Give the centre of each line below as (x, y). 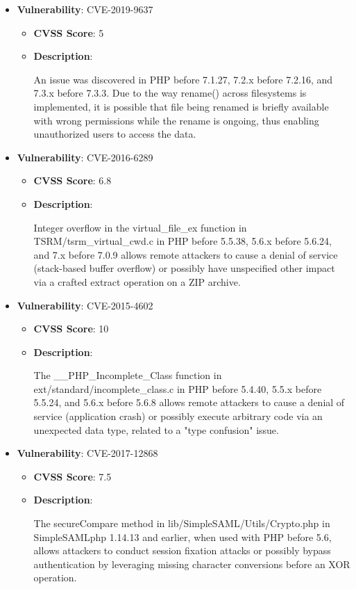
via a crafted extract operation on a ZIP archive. (137, 281)
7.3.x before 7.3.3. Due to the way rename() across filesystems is (170, 93)
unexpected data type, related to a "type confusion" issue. (156, 429)
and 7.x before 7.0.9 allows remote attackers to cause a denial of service (186, 254)
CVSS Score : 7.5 (73, 476)
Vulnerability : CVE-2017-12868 (87, 453)
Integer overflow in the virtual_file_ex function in (140, 227)
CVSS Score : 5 (69, 32)
